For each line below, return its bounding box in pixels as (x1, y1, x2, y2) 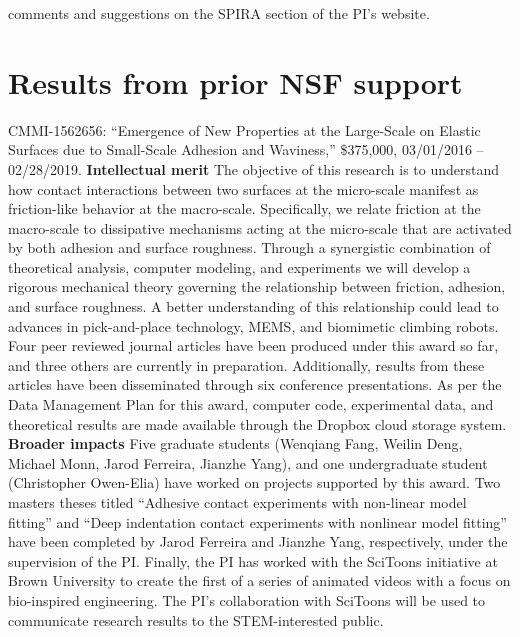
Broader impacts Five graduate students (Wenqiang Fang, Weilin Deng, (8, 433, 463, 454)
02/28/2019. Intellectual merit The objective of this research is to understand (8, 158, 500, 179)
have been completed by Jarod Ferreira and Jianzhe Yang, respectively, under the (8, 531, 508, 552)
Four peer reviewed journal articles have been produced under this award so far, (8, 335, 499, 356)
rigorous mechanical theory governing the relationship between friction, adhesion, (8, 276, 506, 297)
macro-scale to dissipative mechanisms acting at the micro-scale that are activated (8, 217, 512, 238)
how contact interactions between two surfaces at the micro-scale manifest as (8, 178, 479, 199)
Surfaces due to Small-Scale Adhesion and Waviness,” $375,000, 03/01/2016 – (8, 139, 484, 160)
